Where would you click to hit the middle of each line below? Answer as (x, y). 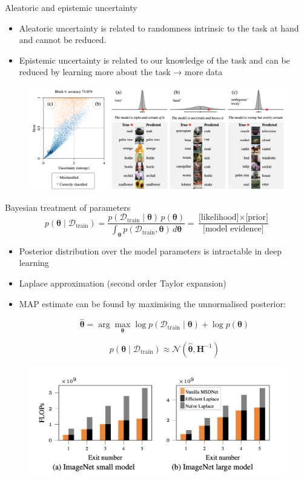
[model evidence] (233, 229)
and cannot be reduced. (63, 40)
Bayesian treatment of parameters (68, 207)
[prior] (257, 218)
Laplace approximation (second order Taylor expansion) (123, 283)
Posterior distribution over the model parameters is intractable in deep (150, 250)
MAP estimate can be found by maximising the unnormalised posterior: (152, 303)
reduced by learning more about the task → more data (121, 72)
